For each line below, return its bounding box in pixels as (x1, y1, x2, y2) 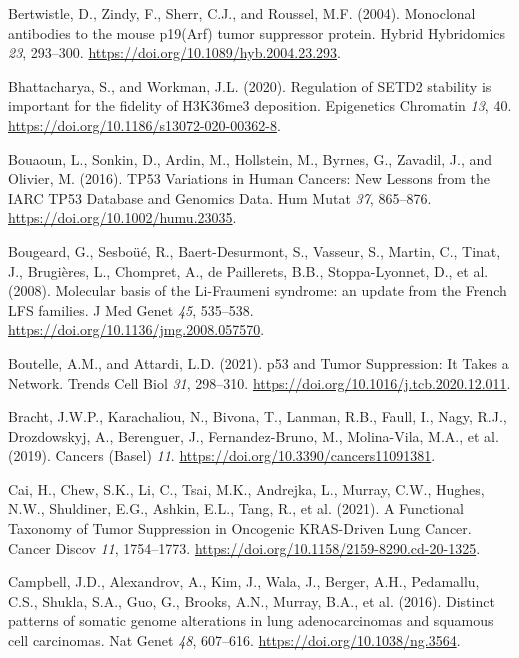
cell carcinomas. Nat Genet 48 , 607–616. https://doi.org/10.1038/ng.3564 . (8, 630, 461, 651)
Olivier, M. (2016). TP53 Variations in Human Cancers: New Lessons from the (8, 168, 490, 189)
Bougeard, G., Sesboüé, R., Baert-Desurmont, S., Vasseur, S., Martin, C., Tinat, (8, 240, 501, 261)
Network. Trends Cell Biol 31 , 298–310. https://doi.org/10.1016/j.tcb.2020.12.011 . (8, 372, 511, 393)
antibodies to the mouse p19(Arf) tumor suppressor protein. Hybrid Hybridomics (8, 22, 506, 43)
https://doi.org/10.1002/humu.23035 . (8, 207, 237, 228)
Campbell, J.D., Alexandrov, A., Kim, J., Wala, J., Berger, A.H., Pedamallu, (8, 571, 480, 592)
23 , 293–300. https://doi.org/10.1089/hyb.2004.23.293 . (8, 42, 341, 63)
